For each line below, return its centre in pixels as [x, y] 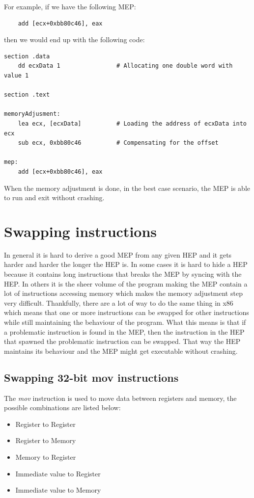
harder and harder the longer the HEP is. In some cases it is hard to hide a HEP [126, 264]
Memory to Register [46, 457]
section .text [27, 95]
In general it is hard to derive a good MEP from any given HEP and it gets [118, 254]
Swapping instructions [81, 231]
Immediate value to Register [58, 473]
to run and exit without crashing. [54, 197]
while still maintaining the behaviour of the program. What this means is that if [125, 322]
